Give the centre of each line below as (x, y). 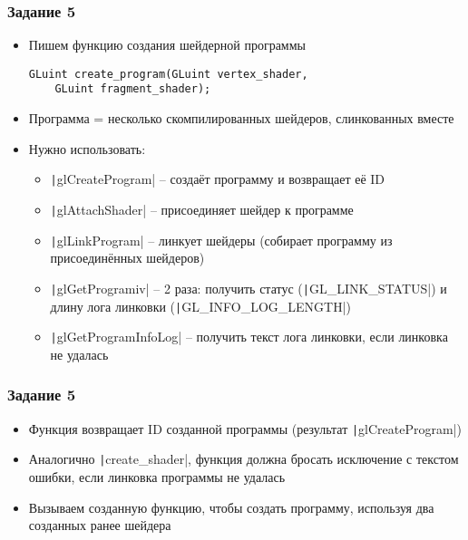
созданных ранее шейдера (100, 525)
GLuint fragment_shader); (133, 89)
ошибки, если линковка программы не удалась (157, 476)
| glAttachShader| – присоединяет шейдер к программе (202, 209)
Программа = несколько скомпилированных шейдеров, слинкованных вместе (241, 118)
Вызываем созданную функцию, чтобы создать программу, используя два (231, 507)
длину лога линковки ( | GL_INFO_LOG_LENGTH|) (200, 306)
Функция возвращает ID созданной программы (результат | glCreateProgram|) (245, 428)
